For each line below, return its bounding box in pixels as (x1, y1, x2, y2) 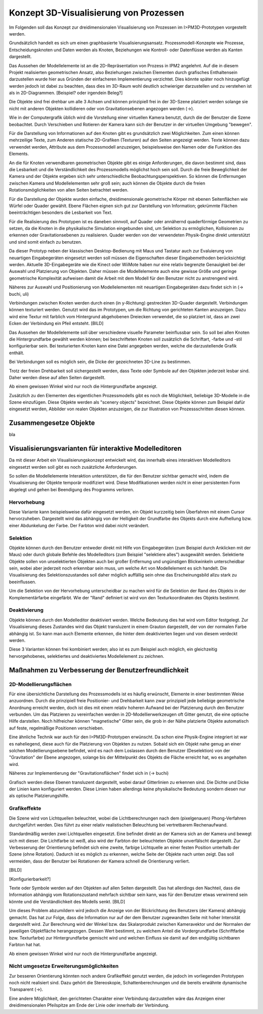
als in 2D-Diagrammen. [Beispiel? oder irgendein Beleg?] (9, 90, 123, 96)
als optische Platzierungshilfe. (9, 793, 70, 799)
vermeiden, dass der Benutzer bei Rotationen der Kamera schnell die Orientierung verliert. (9, 858, 190, 864)
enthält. (9, 350, 24, 356)
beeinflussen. (9, 579, 37, 585)
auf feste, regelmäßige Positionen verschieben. (9, 725, 104, 731)
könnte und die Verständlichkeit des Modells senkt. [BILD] (9, 899, 125, 904)
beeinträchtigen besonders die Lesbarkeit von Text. (9, 210, 113, 215)
